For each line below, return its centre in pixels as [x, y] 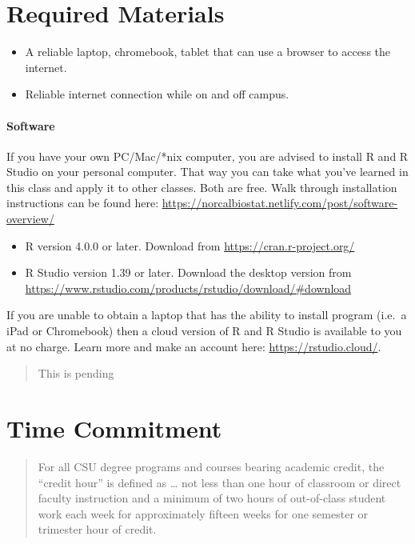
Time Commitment [114, 428]
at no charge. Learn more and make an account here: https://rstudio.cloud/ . [194, 346]
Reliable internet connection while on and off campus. [157, 94]
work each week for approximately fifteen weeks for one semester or [203, 513]
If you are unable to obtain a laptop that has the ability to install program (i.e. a [207, 315]
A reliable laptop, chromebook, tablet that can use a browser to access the [207, 52]
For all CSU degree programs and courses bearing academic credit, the [211, 466]
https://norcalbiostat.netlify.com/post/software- [280, 203]
